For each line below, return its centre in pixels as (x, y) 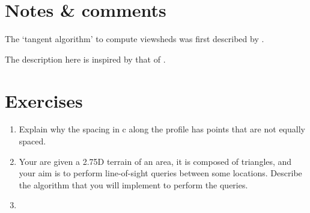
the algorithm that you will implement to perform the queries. (133, 184)
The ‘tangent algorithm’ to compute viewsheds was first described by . (135, 39)
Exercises (44, 100)
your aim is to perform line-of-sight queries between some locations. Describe (160, 173)
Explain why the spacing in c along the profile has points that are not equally (162, 129)
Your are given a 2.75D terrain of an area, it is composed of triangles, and (155, 161)
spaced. (32, 141)
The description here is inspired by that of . (85, 59)
